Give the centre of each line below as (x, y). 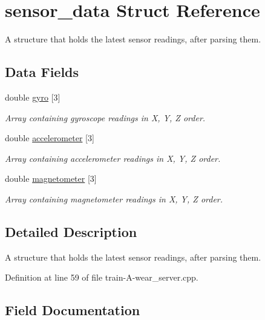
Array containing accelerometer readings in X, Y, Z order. (113, 158)
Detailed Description (71, 231)
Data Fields (42, 72)
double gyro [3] (33, 97)
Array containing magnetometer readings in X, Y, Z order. (114, 198)
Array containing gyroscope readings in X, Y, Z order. (105, 117)
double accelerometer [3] (50, 138)
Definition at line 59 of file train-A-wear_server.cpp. (102, 277)
